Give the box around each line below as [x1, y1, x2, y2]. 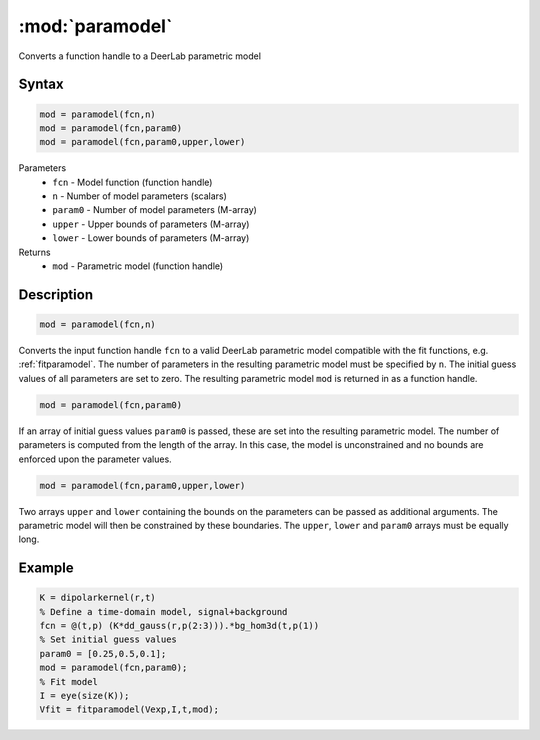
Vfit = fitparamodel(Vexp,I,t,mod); [39, 704, 220, 715]
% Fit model [39, 676, 99, 687]
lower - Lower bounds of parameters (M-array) [52, 232, 250, 244]
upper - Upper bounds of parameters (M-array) [52, 218, 250, 230]
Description [18, 286, 94, 303]
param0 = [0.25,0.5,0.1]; [39, 648, 167, 659]
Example [18, 560, 74, 577]
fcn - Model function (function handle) [52, 176, 213, 188]
